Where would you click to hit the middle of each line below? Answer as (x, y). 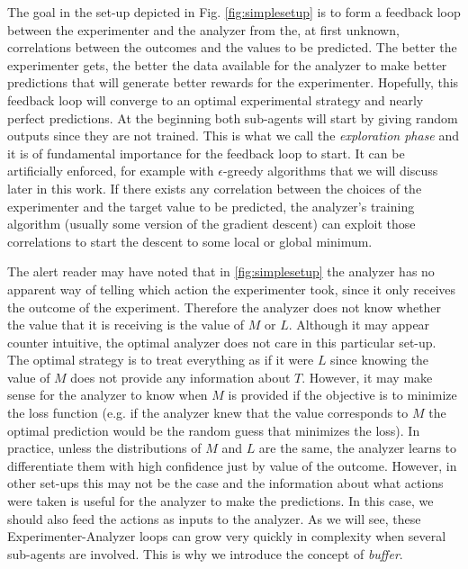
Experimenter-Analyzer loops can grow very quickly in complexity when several (227, 536)
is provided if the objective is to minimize (342, 395)
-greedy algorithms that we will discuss (330, 171)
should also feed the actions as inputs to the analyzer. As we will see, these (214, 518)
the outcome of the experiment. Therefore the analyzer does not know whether (225, 307)
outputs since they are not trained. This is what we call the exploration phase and (234, 135)
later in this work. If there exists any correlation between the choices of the (215, 188)
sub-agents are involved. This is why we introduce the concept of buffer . (205, 553)
